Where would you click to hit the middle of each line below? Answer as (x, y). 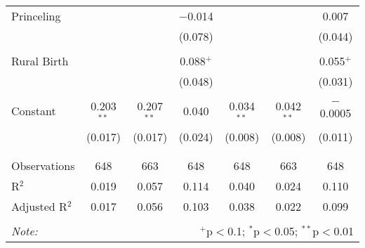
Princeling (36, 16)
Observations (43, 165)
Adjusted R (39, 206)
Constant (34, 111)
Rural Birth (40, 61)
